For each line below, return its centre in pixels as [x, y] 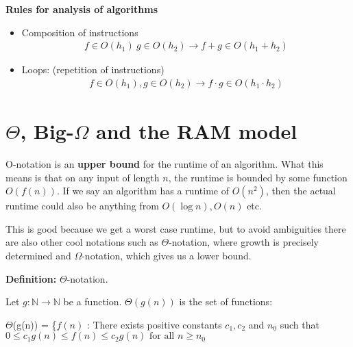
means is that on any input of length [83, 177]
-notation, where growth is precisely [244, 242]
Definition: [31, 278]
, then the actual [301, 191]
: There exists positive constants [154, 324]
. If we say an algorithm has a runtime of [143, 191]
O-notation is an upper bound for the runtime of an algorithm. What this [165, 163]
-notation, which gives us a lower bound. [167, 255]
